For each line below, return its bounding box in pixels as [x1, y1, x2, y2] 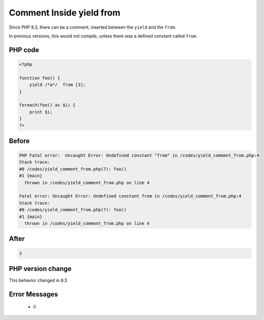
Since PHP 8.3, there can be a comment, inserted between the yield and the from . [9, 24, 176, 30]
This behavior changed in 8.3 [9, 277, 67, 284]
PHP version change [9, 265, 72, 273]
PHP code [9, 46, 39, 54]
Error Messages [9, 290, 58, 298]
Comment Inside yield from [9, 7, 121, 18]
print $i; [29, 109, 53, 115]
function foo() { [19, 75, 61, 81]
